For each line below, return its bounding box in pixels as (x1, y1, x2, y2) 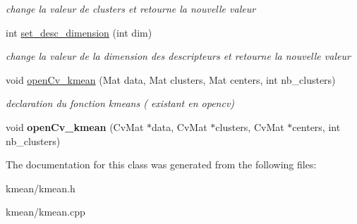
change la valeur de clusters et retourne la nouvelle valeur (6, 1, 256, 15)
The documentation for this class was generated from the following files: (6, 157, 317, 172)
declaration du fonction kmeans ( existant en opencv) (6, 96, 235, 111)
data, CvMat (152, 119, 207, 134)
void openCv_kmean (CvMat (6, 119, 144, 134)
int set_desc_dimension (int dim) (6, 25, 152, 39)
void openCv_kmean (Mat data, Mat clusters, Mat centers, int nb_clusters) (6, 72, 336, 87)
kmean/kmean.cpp (6, 204, 85, 219)
